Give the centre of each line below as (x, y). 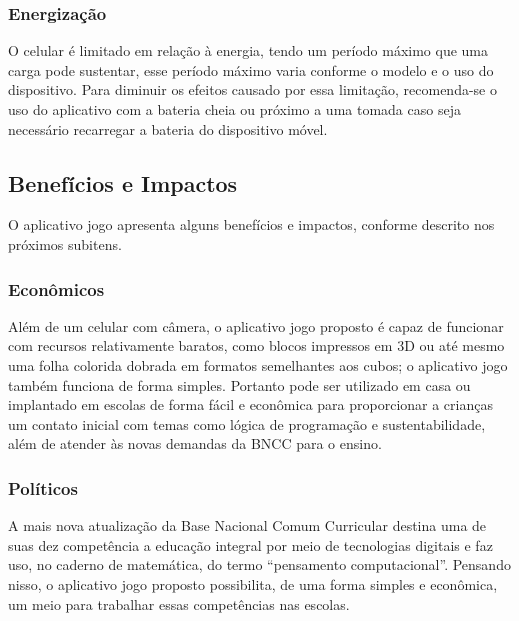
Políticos (43, 487)
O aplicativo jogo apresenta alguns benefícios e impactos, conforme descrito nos (251, 224)
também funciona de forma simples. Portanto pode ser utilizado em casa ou (239, 384)
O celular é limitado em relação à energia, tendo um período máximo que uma (248, 50)
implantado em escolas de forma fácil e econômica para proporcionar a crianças (250, 404)
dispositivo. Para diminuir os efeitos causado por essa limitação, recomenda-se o (252, 89)
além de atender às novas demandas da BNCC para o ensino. (195, 443)
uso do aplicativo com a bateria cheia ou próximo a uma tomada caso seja (234, 109)
